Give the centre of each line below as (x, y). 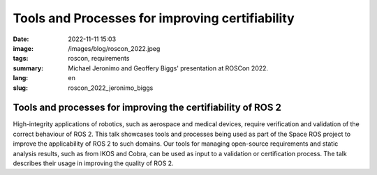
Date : (21, 39)
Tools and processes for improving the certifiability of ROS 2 (147, 108)
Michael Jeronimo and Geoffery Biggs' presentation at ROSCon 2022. (168, 68)
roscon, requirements (99, 59)
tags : (21, 59)
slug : (20, 88)
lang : (21, 78)
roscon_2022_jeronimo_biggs (111, 88)
